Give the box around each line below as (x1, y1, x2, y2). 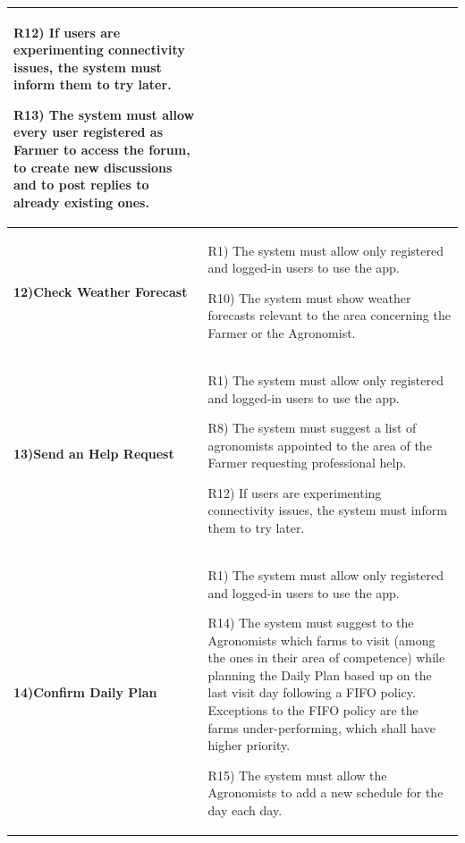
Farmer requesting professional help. (207, 453, 407, 472)
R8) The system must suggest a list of (207, 418, 417, 437)
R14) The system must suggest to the (207, 613, 414, 632)
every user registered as (13, 122, 164, 141)
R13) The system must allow (13, 105, 195, 123)
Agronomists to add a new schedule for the (207, 783, 444, 802)
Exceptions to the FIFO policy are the (207, 701, 418, 720)
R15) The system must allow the (207, 765, 387, 784)
